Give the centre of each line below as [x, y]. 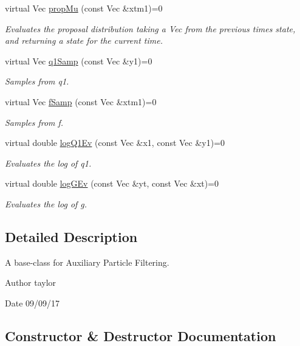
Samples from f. [34, 122]
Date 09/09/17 [32, 303]
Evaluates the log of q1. [48, 163]
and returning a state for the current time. [84, 40]
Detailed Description [71, 236]
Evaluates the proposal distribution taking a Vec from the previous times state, [150, 28]
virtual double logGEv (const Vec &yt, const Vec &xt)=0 [112, 183]
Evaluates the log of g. [46, 203]
